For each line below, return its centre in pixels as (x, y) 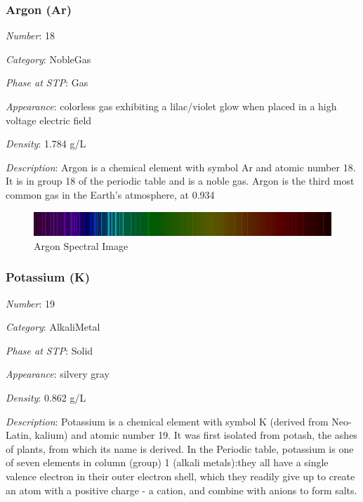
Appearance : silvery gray (58, 374)
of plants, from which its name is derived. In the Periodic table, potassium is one (180, 448)
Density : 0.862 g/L (46, 397)
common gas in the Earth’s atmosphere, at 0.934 (110, 194)
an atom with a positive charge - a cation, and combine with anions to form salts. (181, 490)
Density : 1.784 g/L (46, 144)
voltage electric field (49, 120)
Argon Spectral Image (81, 245)
